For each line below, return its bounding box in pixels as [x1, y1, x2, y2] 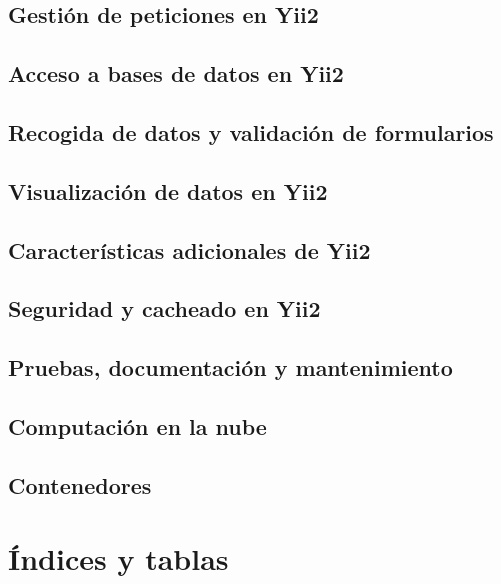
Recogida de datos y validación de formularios [8, 116, 494, 147]
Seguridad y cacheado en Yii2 [8, 293, 321, 324]
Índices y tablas [8, 538, 229, 579]
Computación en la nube [8, 410, 267, 441]
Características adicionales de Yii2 [8, 234, 371, 265]
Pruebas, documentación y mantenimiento [8, 352, 453, 383]
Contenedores [8, 469, 152, 500]
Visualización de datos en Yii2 [8, 175, 328, 206]
